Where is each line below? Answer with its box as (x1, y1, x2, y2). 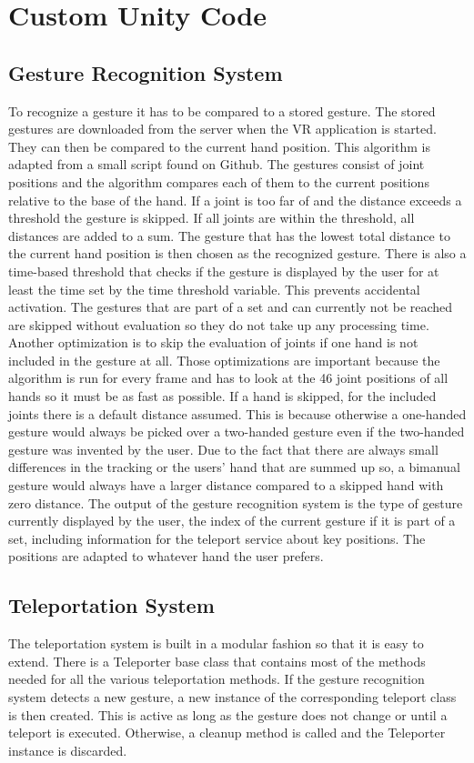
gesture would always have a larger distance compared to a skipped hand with (8, 476, 444, 495)
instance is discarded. (8, 740, 127, 759)
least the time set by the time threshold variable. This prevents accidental (8, 279, 420, 298)
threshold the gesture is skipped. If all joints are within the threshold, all (8, 208, 415, 227)
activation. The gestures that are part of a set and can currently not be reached (8, 297, 453, 316)
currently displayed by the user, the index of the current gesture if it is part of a (8, 511, 456, 530)
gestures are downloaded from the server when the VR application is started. (8, 119, 437, 138)
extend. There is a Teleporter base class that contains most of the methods (8, 651, 426, 670)
